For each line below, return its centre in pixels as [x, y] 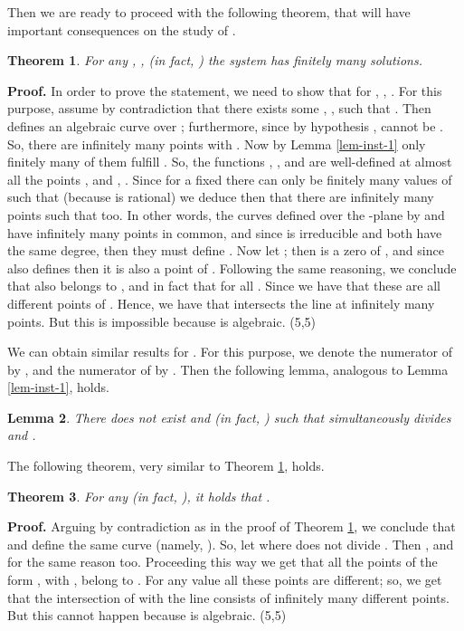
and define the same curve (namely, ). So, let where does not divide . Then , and [231, 544]
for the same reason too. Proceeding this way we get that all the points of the [223, 562]
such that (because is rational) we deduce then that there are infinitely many [221, 197]
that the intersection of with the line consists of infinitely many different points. [228, 597]
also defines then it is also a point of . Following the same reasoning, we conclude [232, 268]
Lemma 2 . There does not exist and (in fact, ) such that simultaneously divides [229, 417]
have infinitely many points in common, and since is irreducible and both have [225, 232]
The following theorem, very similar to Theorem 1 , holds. [166, 466]
